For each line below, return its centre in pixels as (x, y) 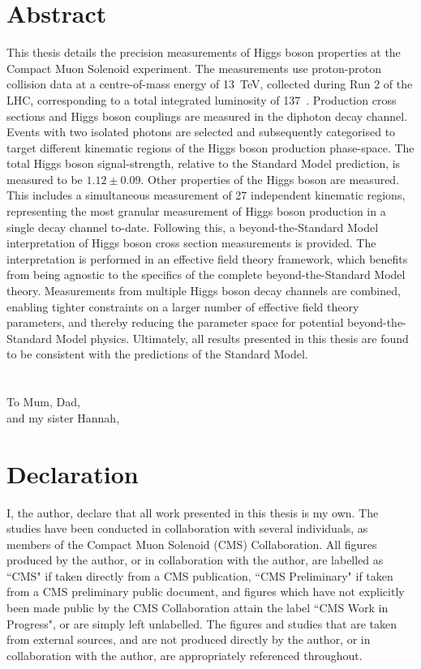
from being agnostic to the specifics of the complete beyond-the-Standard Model (206, 274)
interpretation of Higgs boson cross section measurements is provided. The (191, 243)
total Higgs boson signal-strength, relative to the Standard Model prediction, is (204, 163)
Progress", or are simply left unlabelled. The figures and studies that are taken (202, 623)
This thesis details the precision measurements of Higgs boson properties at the (204, 52)
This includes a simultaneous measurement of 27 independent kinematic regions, (206, 195)
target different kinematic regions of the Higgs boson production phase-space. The (210, 147)
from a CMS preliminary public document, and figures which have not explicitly (206, 592)
